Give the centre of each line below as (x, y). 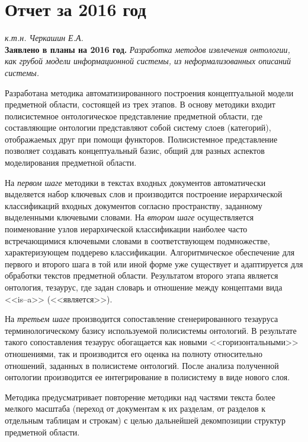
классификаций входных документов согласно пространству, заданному (134, 205)
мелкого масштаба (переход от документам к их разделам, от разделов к (135, 408)
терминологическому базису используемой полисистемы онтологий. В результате (151, 330)
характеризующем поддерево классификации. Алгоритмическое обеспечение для (150, 252)
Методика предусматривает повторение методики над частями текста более (140, 397)
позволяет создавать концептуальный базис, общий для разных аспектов (135, 151)
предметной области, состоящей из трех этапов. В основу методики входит (140, 104)
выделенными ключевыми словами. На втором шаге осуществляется (129, 217)
